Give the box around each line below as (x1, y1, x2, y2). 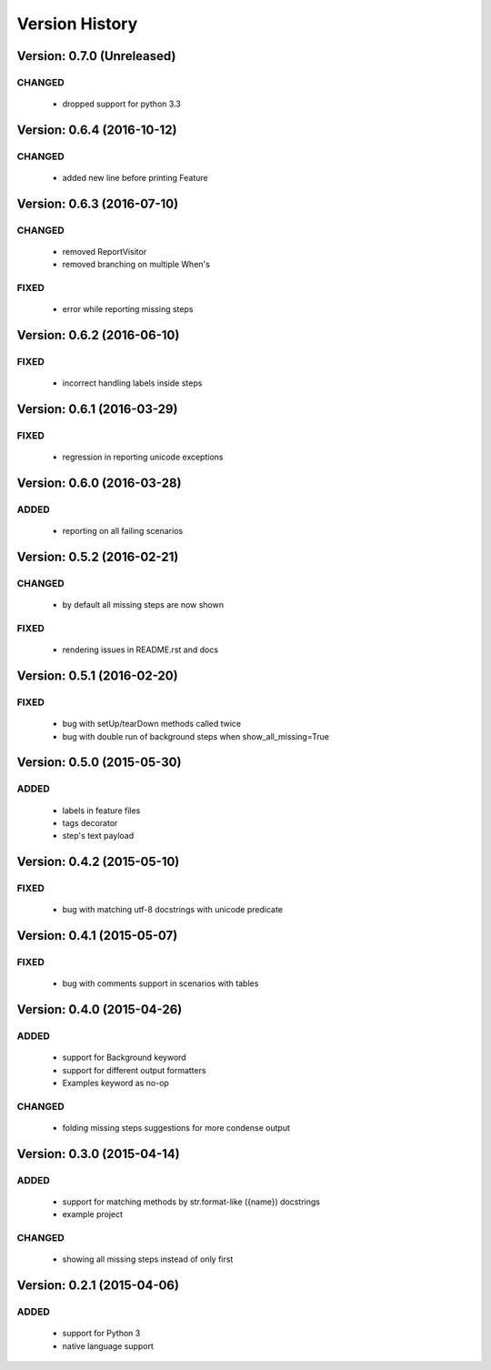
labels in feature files (62, 805, 141, 816)
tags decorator (62, 817, 118, 828)
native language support (62, 1340, 155, 1351)
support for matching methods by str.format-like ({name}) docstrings (62, 1196, 320, 1207)
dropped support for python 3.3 (62, 98, 181, 109)
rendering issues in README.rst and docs (62, 644, 218, 655)
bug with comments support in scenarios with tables (62, 978, 259, 989)
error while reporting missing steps (62, 304, 194, 315)
